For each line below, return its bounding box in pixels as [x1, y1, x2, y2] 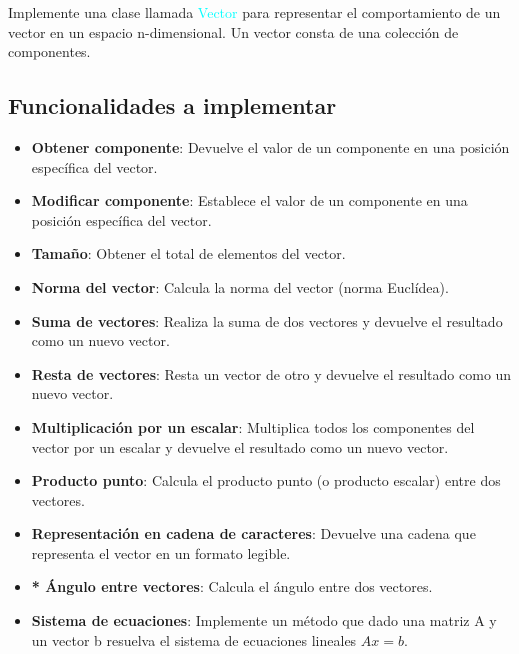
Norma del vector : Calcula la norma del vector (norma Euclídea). [31, 276, 449, 297]
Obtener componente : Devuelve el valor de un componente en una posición [31, 136, 510, 157]
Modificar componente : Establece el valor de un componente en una [31, 190, 468, 211]
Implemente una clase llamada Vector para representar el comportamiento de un [8, 2, 501, 22]
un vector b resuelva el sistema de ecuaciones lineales [31, 629, 357, 650]
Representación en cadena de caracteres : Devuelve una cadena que [31, 523, 476, 544]
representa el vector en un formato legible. [31, 542, 291, 563]
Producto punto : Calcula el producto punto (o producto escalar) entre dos [31, 470, 501, 491]
